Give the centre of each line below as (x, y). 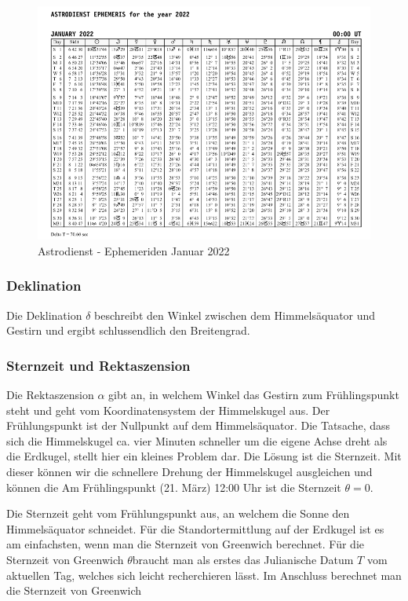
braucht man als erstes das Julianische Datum (243, 559)
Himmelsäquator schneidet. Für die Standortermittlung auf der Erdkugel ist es (195, 528)
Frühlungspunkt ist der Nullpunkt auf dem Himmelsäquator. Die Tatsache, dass (199, 425)
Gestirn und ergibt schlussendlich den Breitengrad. (128, 330)
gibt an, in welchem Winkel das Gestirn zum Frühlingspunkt (254, 394)
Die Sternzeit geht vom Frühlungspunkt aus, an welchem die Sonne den (178, 513)
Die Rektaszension (50, 394)
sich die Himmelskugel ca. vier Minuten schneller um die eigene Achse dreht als (197, 440)
